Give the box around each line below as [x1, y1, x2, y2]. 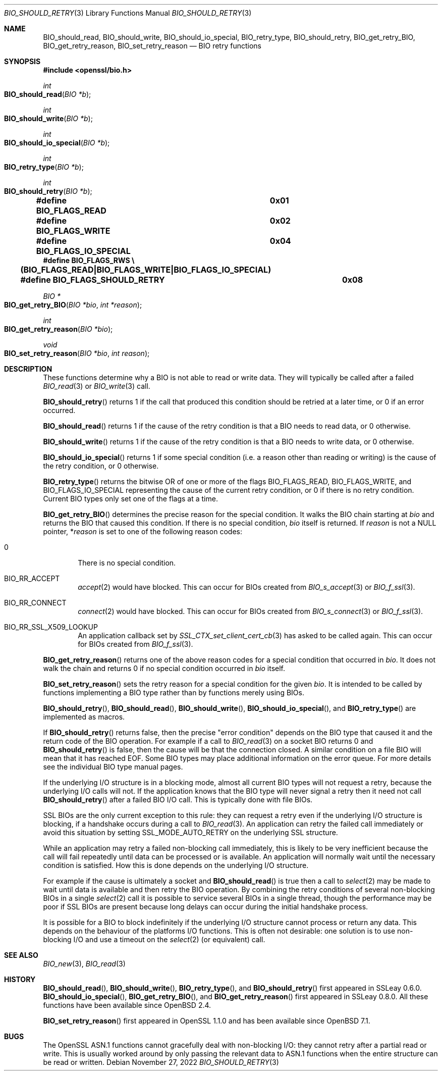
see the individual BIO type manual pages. [43, 762, 183, 771]
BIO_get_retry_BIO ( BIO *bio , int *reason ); [4, 300, 142, 309]
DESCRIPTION [4, 365, 52, 373]
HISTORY [4, 975, 36, 984]
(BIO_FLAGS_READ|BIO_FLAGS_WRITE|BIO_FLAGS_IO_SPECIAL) [20, 265, 271, 275]
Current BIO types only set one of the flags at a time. [43, 494, 218, 503]
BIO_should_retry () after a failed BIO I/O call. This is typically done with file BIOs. [43, 795, 313, 804]
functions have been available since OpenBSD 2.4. [43, 1001, 211, 1009]
